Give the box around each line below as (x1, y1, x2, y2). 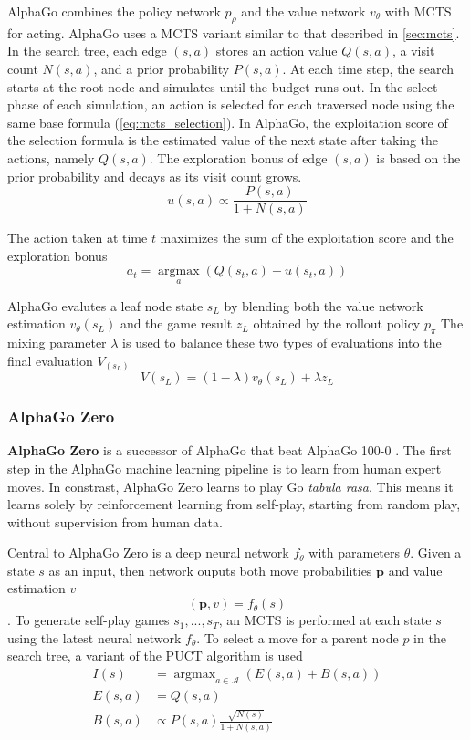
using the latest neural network (7, 628, 182, 647)
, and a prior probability (93, 58, 230, 78)
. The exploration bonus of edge (149, 148, 328, 167)
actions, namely (7, 148, 95, 167)
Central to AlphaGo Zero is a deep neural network (7, 543, 289, 562)
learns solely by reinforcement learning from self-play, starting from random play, (7, 495, 461, 514)
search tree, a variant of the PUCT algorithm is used (7, 646, 303, 665)
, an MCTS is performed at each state (218, 610, 432, 630)
